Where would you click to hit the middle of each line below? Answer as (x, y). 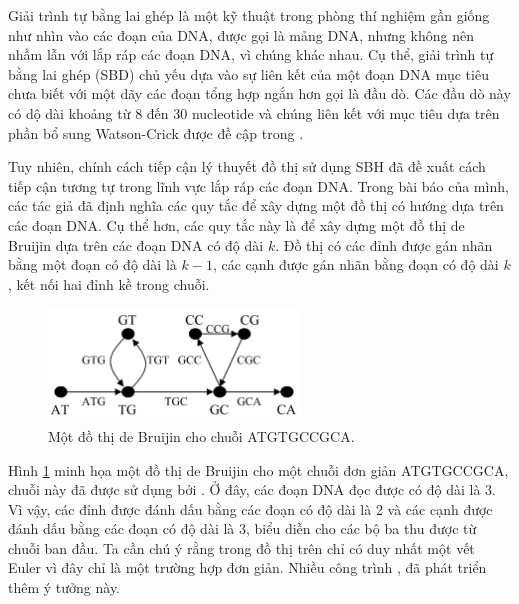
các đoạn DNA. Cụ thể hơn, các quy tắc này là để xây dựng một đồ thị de (236, 224)
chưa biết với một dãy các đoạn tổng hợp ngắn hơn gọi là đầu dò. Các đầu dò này (259, 93)
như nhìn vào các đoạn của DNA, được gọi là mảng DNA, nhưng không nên (241, 34)
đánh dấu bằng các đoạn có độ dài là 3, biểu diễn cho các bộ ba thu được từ (242, 528)
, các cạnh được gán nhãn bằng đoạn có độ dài (355, 264)
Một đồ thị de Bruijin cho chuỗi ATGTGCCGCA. (201, 435)
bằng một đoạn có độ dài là (92, 264)
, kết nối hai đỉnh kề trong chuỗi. (109, 283)
